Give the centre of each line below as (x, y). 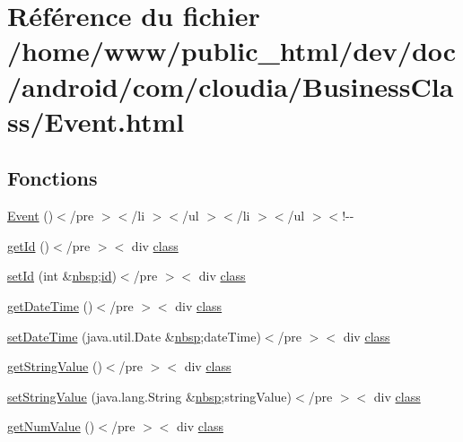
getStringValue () (55, 366)
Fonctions (52, 178)
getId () (29, 245)
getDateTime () (50, 305)
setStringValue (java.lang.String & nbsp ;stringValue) (150, 396)
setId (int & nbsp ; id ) (62, 276)
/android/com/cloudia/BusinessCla (231, 86)
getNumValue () (51, 426)
